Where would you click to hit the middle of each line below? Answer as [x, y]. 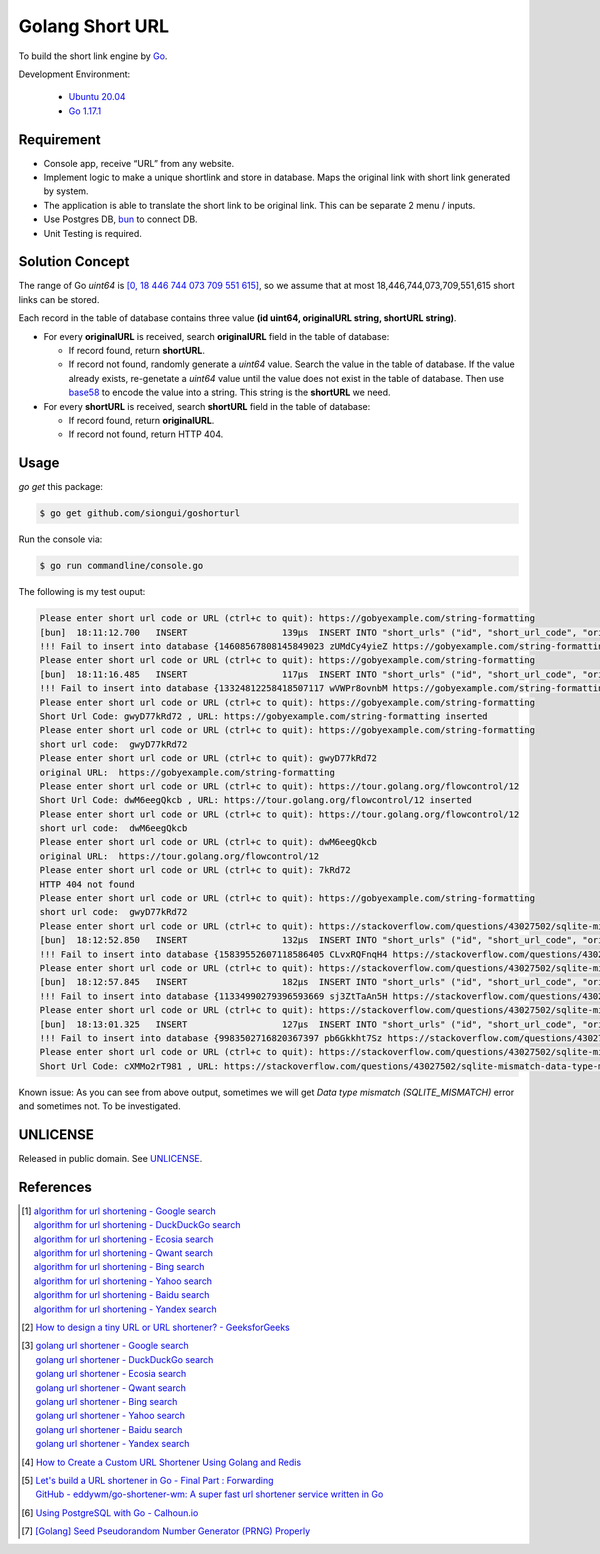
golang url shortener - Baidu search [109, 1429]
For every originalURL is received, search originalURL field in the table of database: [216, 336]
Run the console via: [60, 539]
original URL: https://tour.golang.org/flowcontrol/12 [179, 856]
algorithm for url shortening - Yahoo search [123, 1281]
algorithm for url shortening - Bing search [119, 1267]
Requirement [60, 139]
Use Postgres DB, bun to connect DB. [121, 219]
